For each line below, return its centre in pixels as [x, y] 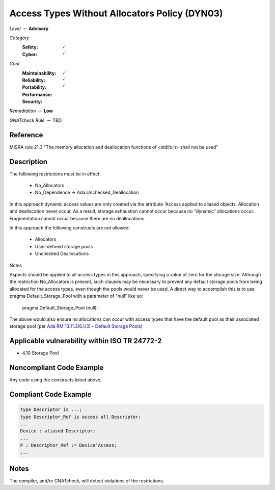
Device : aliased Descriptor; [58, 431]
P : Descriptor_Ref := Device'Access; [68, 445]
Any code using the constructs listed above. [56, 380]
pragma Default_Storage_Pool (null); [60, 307]
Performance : [37, 94]
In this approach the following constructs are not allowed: [70, 228]
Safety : [30, 47]
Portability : [34, 87]
